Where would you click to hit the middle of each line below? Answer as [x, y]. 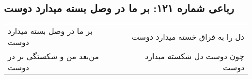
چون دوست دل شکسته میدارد [195, 56]
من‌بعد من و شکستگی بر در [54, 56]
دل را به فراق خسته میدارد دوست [188, 36]
